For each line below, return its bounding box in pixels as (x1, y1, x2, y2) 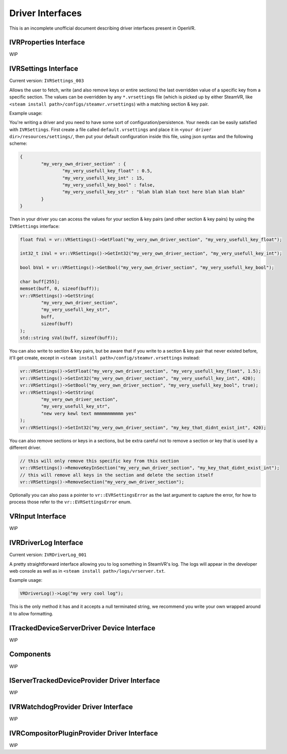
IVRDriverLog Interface (9, 538, 83, 547)
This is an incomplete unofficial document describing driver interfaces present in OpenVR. (9, 25, 196, 31)
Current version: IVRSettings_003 (9, 78, 84, 84)
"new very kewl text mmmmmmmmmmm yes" (41, 410, 137, 416)
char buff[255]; (20, 279, 60, 284)
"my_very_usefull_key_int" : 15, (62, 175, 145, 181)
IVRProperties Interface (9, 38, 85, 47)
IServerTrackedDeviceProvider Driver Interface (9, 676, 160, 685)
